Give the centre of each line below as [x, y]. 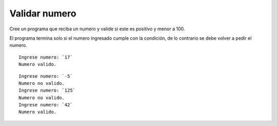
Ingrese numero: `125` [47, 91]
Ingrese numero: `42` [46, 105]
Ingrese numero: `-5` [46, 76]
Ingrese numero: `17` [46, 57]
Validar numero [43, 13]
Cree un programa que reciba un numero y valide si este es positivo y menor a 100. [97, 29]
